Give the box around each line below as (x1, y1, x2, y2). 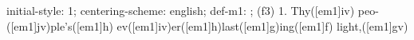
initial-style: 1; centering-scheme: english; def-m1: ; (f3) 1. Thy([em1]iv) (6, 2, 355, 18)
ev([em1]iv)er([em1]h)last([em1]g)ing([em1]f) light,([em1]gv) (116, 17, 408, 34)
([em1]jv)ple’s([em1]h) (6, 17, 113, 34)
